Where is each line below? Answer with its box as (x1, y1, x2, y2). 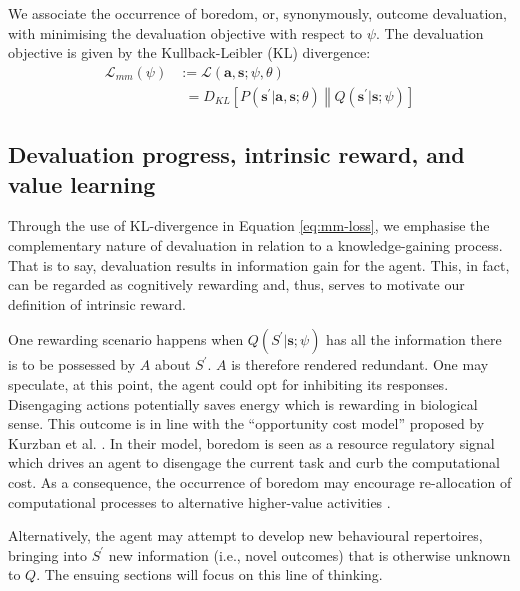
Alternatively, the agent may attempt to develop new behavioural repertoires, (8, 525, 483, 546)
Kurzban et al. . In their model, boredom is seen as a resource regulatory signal (8, 432, 495, 453)
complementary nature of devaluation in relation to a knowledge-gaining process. (8, 235, 503, 256)
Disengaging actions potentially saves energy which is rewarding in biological (8, 393, 478, 414)
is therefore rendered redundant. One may (231, 354, 489, 375)
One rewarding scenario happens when (8, 329, 244, 350)
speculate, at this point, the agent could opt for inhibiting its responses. (8, 374, 449, 394)
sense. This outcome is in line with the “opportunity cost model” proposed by (8, 413, 485, 434)
